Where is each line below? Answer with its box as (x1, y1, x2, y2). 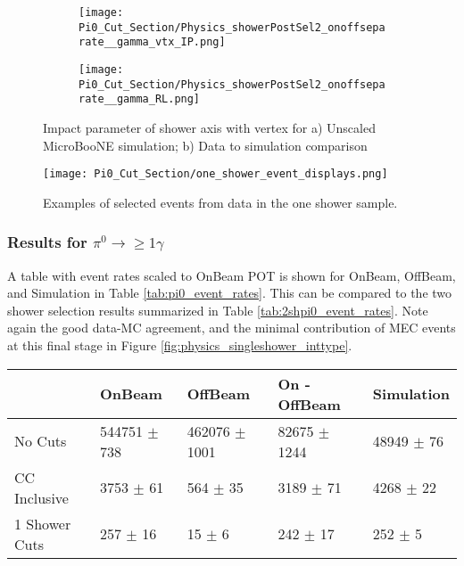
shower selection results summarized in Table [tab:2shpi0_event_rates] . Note (7, 300, 428, 319)
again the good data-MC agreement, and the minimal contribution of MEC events (7, 318, 456, 337)
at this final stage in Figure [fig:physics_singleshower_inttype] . (7, 335, 352, 354)
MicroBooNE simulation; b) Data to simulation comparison (43, 135, 368, 154)
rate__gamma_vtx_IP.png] (79, 36, 226, 49)
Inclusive (14, 487, 69, 508)
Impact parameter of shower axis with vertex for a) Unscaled (43, 118, 376, 136)
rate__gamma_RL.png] (79, 93, 201, 106)
